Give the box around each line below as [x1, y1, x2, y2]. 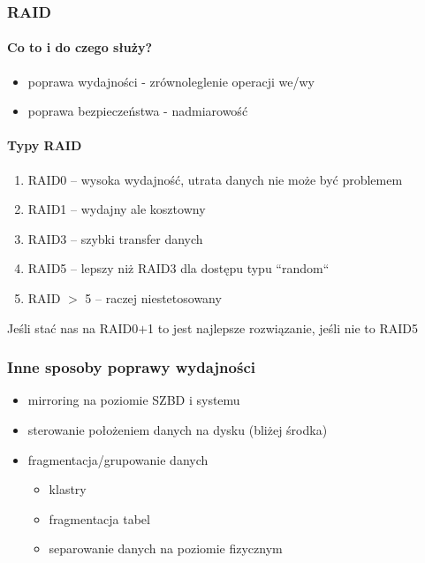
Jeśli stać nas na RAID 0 [7, 318, 139, 337]
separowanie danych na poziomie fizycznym [49, 539, 283, 558]
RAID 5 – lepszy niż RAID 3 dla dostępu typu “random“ [27, 259, 330, 278]
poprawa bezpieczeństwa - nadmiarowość [27, 102, 248, 120]
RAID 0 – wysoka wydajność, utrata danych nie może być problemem [27, 170, 403, 188]
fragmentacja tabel [49, 509, 150, 528]
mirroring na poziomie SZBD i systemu [27, 391, 240, 409]
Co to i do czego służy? [7, 38, 153, 57]
